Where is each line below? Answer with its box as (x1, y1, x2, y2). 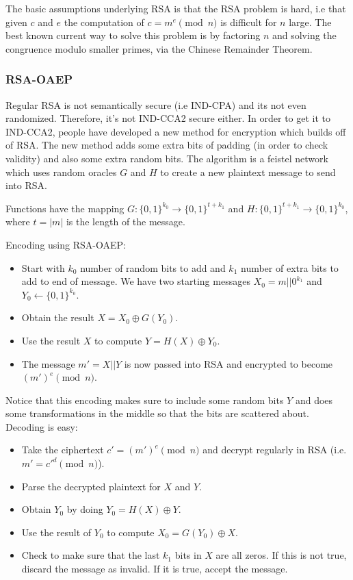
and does (295, 392, 333, 407)
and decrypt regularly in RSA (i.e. (202, 442, 347, 457)
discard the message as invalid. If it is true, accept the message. (21, 562, 288, 576)
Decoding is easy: (5, 419, 78, 433)
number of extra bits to (240, 260, 339, 275)
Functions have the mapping (5, 201, 125, 215)
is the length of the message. (66, 214, 185, 229)
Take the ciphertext (21, 442, 104, 457)
